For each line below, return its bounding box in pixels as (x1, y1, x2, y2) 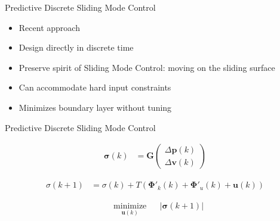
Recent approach (19, 21, 80, 33)
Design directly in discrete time (19, 41, 134, 54)
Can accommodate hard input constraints (19, 81, 171, 94)
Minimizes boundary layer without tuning (19, 101, 172, 113)
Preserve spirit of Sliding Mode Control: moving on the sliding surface (19, 61, 275, 73)
